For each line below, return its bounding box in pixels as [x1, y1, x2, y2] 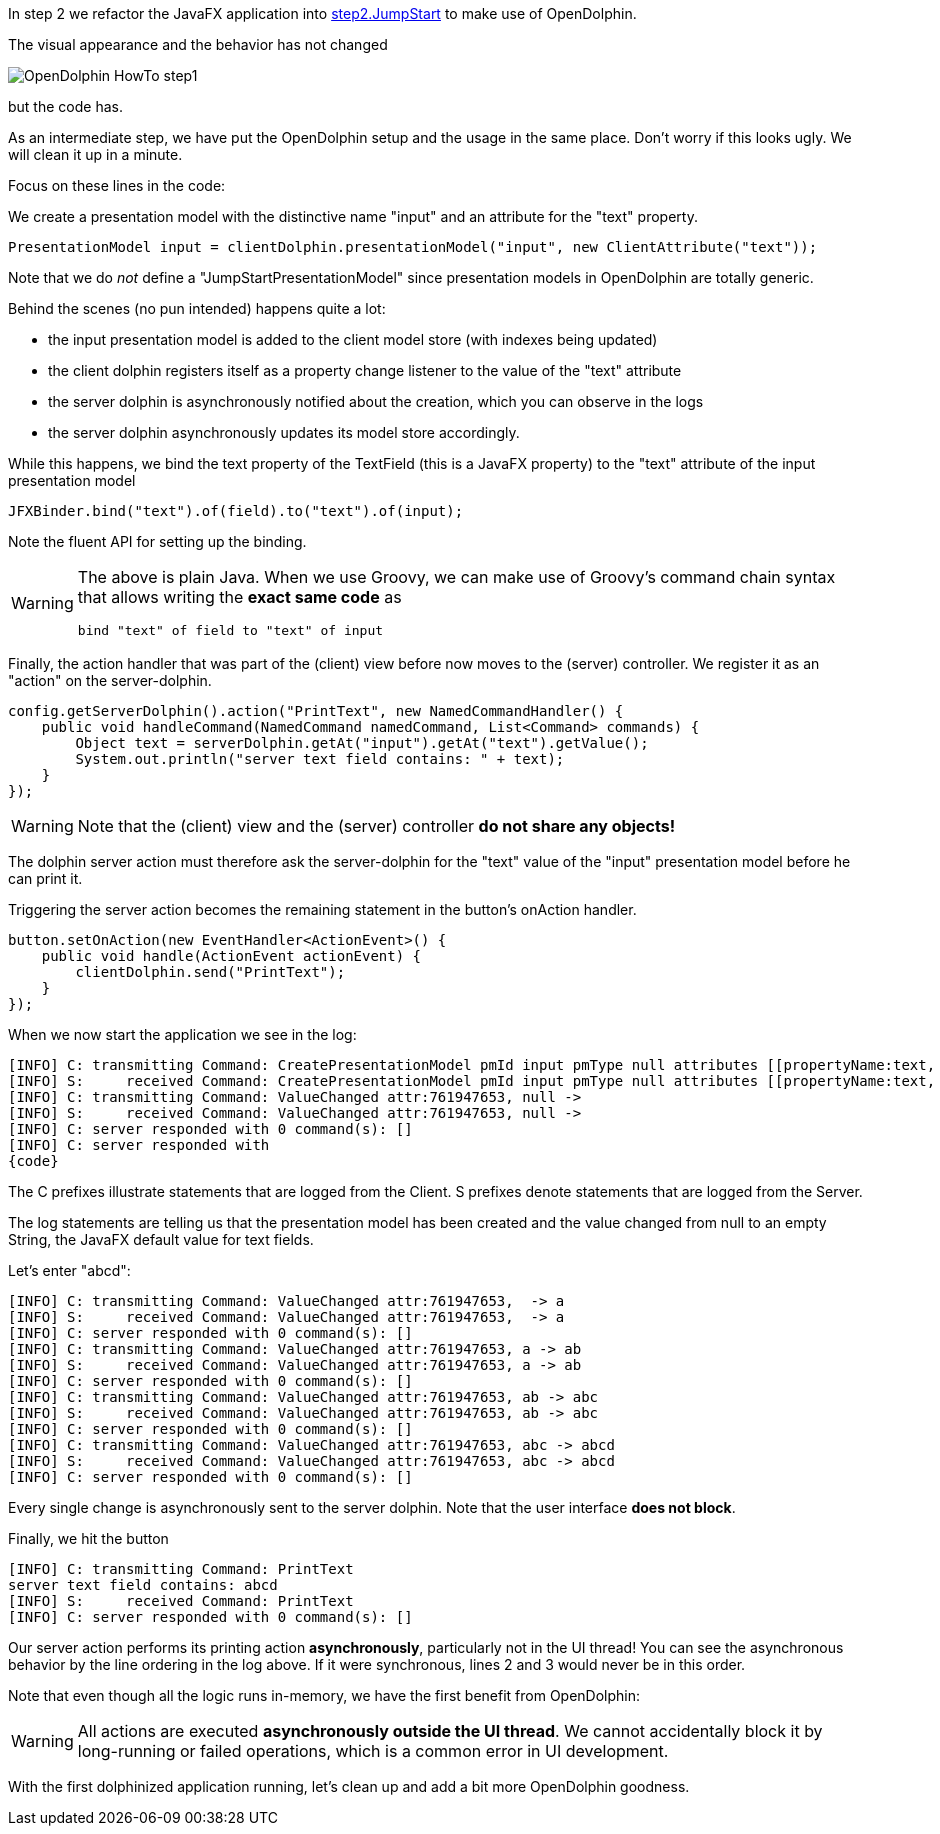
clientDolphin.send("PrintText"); [75, 964, 346, 980]
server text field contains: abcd [8, 1577, 278, 1593]
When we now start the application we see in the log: [8, 1026, 357, 1043]
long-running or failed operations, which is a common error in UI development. [77, 1741, 669, 1761]
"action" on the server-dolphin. [8, 672, 212, 689]
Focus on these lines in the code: [8, 177, 226, 194]
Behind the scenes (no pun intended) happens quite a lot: [8, 300, 386, 317]
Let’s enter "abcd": [8, 1262, 131, 1279]
